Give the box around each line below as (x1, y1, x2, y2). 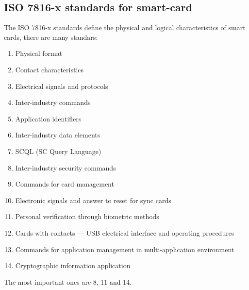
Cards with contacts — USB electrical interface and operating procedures (15, 227, 234, 238)
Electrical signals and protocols (15, 81, 108, 91)
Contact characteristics (15, 64, 84, 74)
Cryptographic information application (15, 260, 131, 271)
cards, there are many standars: (4, 32, 98, 42)
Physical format (15, 48, 63, 58)
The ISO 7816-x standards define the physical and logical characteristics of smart (4, 22, 246, 33)
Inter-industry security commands (15, 162, 116, 172)
